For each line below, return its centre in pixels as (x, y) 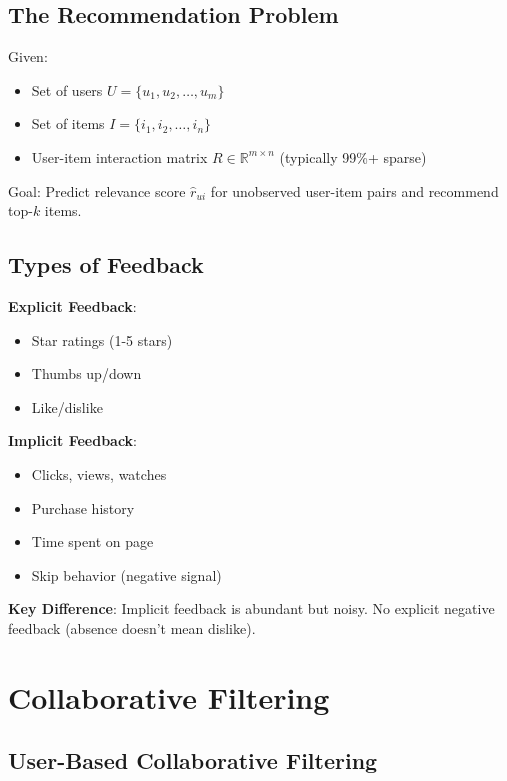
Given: (28, 56)
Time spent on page (92, 541)
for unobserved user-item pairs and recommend (354, 190)
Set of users (67, 89)
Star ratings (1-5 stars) (102, 339)
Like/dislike (67, 406)
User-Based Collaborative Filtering (193, 760)
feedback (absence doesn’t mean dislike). (132, 627)
